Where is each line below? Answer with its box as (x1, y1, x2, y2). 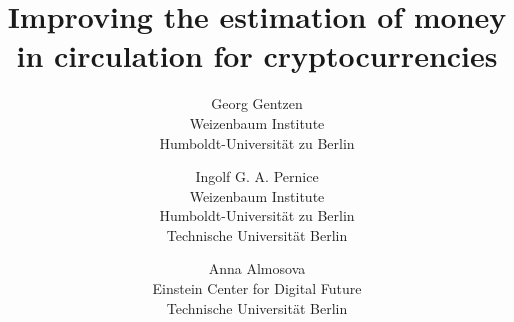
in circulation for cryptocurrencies (16, 35, 498, 76)
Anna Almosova (208, 258, 306, 279)
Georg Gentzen (211, 93, 303, 114)
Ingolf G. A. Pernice (195, 166, 319, 187)
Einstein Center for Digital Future (152, 278, 362, 299)
